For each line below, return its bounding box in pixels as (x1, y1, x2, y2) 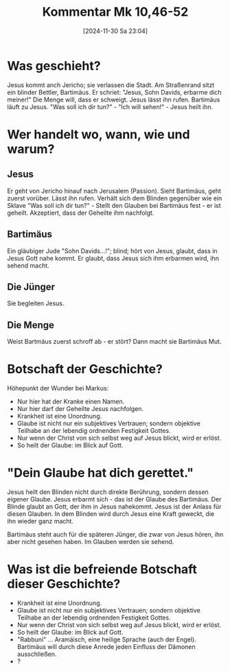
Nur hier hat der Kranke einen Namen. (16, 397, 125, 405)
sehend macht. (7, 261, 49, 270)
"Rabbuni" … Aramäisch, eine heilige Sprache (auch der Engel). (16, 635, 197, 644)
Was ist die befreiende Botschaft (7, 562, 198, 577)
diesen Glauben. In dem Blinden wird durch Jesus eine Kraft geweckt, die (7, 510, 215, 518)
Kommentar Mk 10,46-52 (42, 4, 189, 20)
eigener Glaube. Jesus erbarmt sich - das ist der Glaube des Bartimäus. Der (7, 495, 222, 503)
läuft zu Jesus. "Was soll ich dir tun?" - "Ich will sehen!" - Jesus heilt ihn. (7, 102, 214, 110)
